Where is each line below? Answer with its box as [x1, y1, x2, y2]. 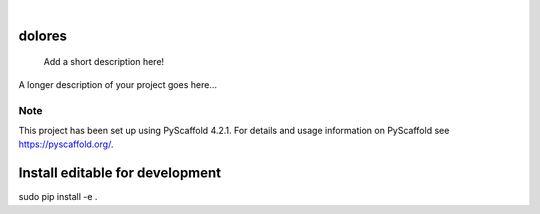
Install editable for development [18, 165, 222, 182]
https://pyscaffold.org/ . [18, 138, 114, 150]
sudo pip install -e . [18, 191, 98, 203]
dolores [18, 27, 67, 44]
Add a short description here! [43, 56, 165, 68]
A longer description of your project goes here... [18, 78, 217, 90]
